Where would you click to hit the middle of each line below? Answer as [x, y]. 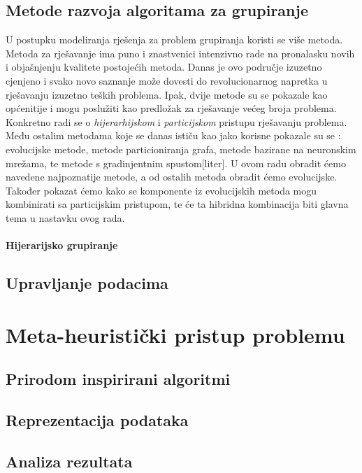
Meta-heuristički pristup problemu [175, 334]
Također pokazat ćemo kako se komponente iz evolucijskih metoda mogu [161, 190]
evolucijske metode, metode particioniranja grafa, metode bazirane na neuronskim [181, 149]
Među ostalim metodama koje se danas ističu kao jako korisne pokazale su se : [173, 135]
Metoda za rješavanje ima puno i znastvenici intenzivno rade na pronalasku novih [180, 53]
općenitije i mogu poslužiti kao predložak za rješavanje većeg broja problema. [171, 108]
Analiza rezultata [69, 461]
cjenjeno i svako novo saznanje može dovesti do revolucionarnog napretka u [167, 80]
